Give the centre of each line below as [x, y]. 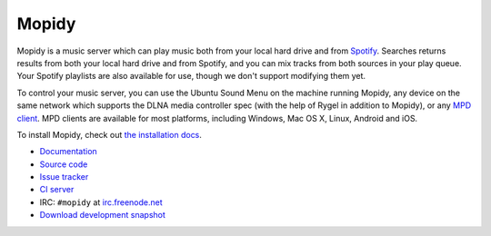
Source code [64, 164]
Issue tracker [64, 177]
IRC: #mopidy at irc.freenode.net [101, 202]
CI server [57, 190]
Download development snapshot [102, 215]
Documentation [68, 152]
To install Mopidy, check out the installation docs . [109, 134]
